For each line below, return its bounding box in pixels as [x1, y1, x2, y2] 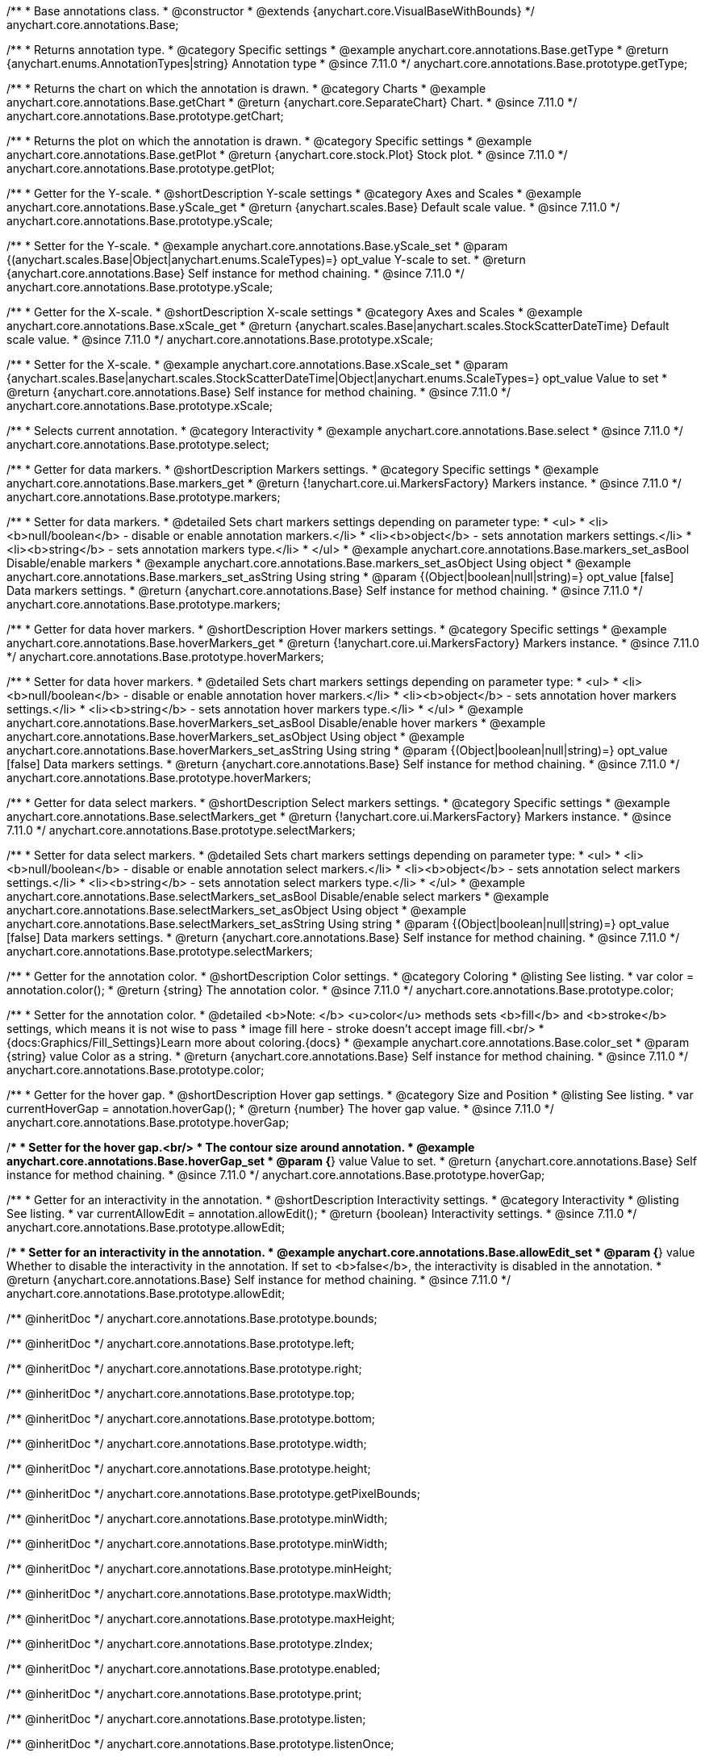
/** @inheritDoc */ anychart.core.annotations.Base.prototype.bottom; [6, 1412, 376, 1425]
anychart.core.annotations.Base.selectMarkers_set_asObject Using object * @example [6, 903, 466, 917]
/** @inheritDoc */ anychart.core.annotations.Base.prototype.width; [6, 1437, 367, 1450]
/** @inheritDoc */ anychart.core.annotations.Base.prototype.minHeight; [6, 1562, 392, 1575]
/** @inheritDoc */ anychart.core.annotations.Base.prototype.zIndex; [6, 1637, 373, 1650]
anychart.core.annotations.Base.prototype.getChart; [6, 109, 284, 123]
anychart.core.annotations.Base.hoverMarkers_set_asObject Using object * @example [6, 730, 465, 743]
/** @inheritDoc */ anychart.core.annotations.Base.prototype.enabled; [6, 1662, 381, 1675]
